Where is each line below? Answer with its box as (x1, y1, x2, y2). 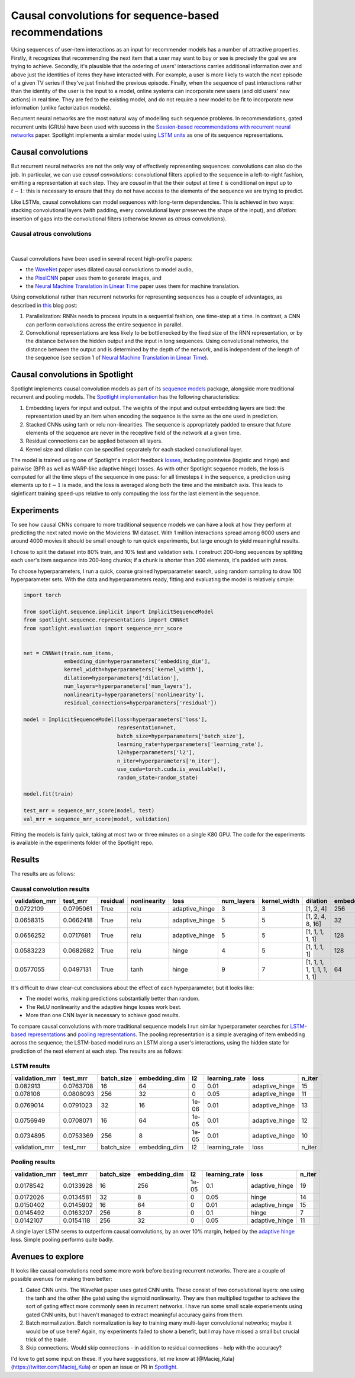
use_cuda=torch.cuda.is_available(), (117, 766, 227, 773)
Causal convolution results (11, 885, 90, 893)
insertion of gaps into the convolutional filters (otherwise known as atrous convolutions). (11, 215, 227, 222)
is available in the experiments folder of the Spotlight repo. (11, 839, 154, 846)
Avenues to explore (11, 1251, 84, 1261)
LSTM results (11, 1062, 50, 1071)
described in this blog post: (11, 302, 78, 309)
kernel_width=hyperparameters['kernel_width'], (64, 666, 205, 673)
